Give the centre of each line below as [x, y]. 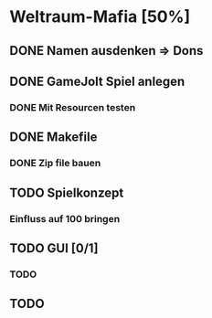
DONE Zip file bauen [55, 164]
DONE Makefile [53, 138]
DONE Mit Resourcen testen [73, 107]
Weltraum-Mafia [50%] [100, 17]
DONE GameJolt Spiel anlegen [97, 81]
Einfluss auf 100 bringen [65, 218]
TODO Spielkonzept [67, 192]
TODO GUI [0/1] [54, 248]
